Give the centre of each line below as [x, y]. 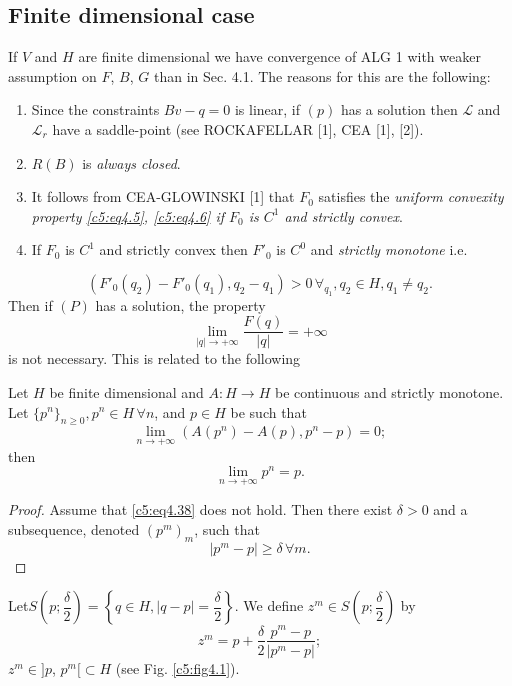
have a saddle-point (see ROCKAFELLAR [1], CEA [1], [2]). [238, 128]
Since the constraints [95, 109]
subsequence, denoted [74, 529]
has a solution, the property [180, 304]
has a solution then [399, 109]
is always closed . [131, 162]
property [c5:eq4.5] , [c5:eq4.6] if [128, 215]
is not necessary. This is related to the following [154, 358]
